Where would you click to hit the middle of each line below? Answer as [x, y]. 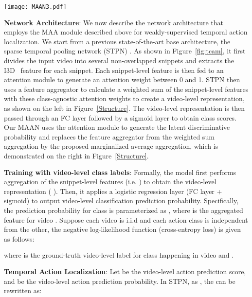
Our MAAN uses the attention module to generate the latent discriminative [117, 127]
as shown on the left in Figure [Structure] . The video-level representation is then [124, 108]
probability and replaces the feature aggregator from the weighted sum [109, 136]
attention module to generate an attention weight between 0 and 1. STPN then [122, 79]
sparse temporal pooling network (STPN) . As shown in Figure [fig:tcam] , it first [125, 51]
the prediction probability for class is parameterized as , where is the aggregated [124, 210]
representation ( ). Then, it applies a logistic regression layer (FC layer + [113, 191]
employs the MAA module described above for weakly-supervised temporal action [126, 32]
